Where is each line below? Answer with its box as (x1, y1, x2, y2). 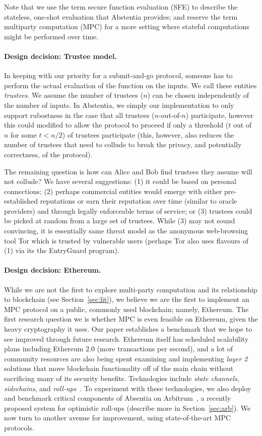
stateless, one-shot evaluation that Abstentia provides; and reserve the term (4, 11, 238, 22)
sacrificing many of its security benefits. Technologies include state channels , (4, 373, 239, 383)
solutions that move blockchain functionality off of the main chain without (4, 363, 234, 373)
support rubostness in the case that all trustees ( (4, 109, 155, 120)
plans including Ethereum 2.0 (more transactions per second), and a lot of (4, 343, 233, 354)
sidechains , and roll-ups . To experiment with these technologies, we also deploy (4, 383, 251, 393)
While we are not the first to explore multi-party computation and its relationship (4, 284, 257, 294)
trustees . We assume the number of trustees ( (4, 90, 144, 100)
